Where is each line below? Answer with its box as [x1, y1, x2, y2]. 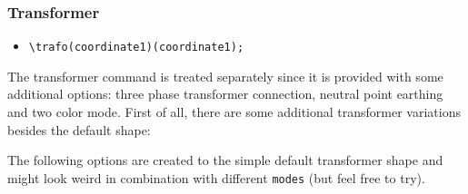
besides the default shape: [7, 120, 151, 139]
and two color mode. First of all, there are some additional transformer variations [7, 102, 461, 121]
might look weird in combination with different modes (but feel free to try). [7, 168, 425, 187]
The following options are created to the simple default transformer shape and [7, 150, 443, 170]
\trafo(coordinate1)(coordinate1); [28, 41, 244, 54]
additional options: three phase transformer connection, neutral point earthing [7, 84, 443, 103]
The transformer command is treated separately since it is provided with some [7, 66, 443, 85]
